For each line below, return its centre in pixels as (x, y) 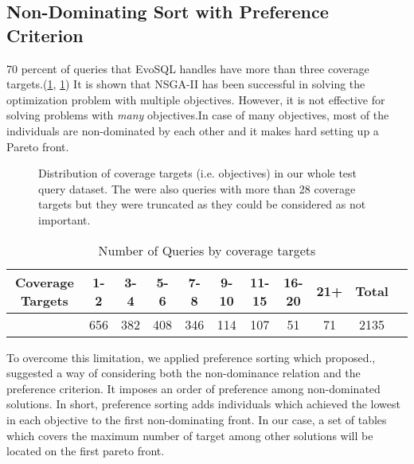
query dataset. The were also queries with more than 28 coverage (197, 188)
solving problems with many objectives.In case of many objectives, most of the (198, 115)
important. (64, 219)
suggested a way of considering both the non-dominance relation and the (184, 373)
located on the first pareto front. (86, 451)
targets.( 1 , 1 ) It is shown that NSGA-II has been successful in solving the (186, 84)
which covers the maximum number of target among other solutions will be (190, 435)
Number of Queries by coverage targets (207, 250)
